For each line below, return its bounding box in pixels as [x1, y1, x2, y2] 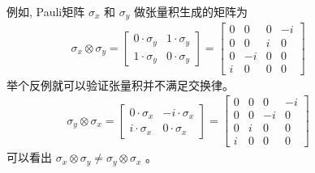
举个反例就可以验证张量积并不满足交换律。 [6, 76, 234, 93]
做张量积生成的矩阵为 [133, 3, 248, 19]
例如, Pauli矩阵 [6, 3, 85, 19]
